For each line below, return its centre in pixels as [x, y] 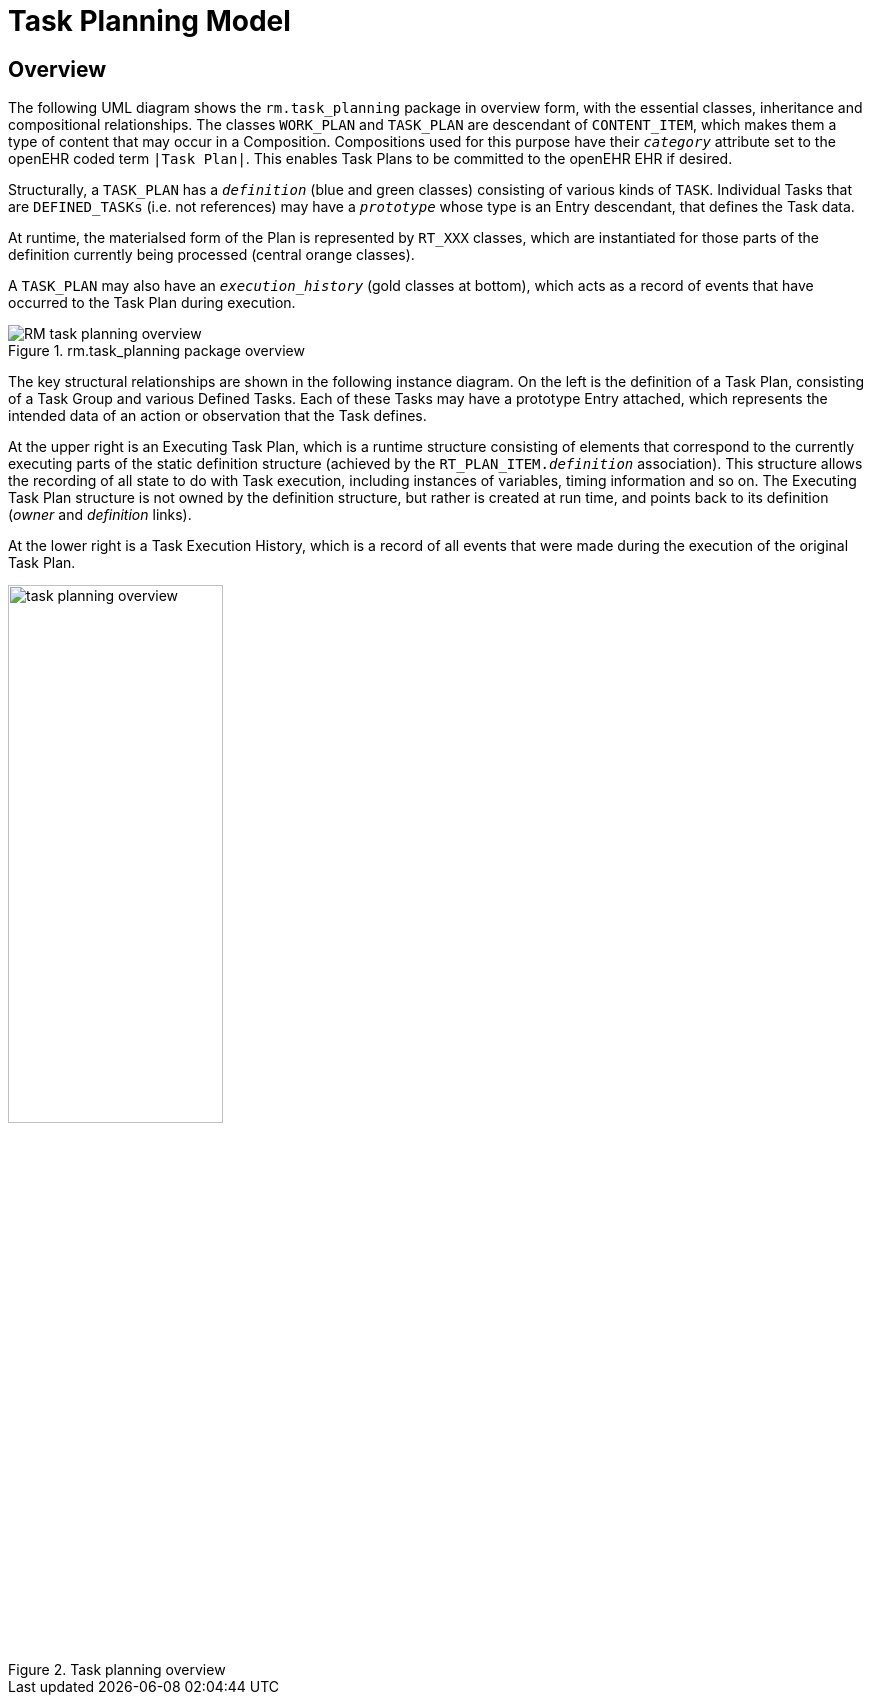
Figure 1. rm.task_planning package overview [156, 351]
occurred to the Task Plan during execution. [152, 303]
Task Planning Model [149, 21]
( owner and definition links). [100, 515]
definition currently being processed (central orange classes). [211, 255]
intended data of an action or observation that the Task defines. [217, 416]
